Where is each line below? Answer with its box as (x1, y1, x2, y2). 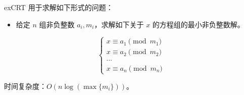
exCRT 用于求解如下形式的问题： (4, 2, 113, 12)
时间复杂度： (4, 80, 46, 91)
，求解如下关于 (94, 19, 144, 29)
